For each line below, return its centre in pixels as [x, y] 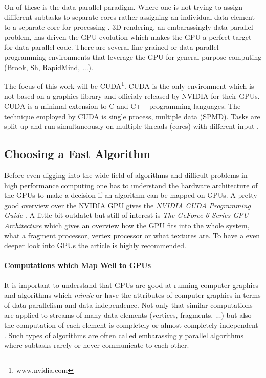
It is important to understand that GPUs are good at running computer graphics [131, 285]
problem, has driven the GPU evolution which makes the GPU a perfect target [128, 37]
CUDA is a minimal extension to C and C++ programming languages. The [123, 106]
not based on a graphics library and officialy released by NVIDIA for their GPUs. [132, 96]
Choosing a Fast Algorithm [77, 154]
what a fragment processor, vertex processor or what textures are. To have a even [132, 235]
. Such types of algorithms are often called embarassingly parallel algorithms [124, 335]
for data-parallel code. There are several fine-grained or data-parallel [112, 47]
